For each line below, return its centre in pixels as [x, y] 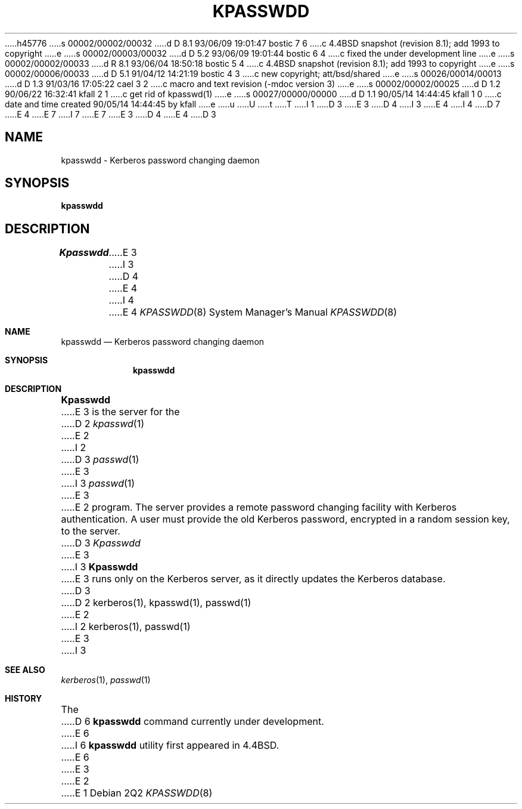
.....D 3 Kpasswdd [101, 543]
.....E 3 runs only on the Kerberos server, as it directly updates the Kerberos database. [253, 579]
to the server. [91, 531]
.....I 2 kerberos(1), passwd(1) [126, 627]
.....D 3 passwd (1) [100, 460]
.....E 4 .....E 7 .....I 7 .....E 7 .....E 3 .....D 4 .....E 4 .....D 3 [111, 114]
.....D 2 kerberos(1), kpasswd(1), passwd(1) [156, 603]
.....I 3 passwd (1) [98, 484]
